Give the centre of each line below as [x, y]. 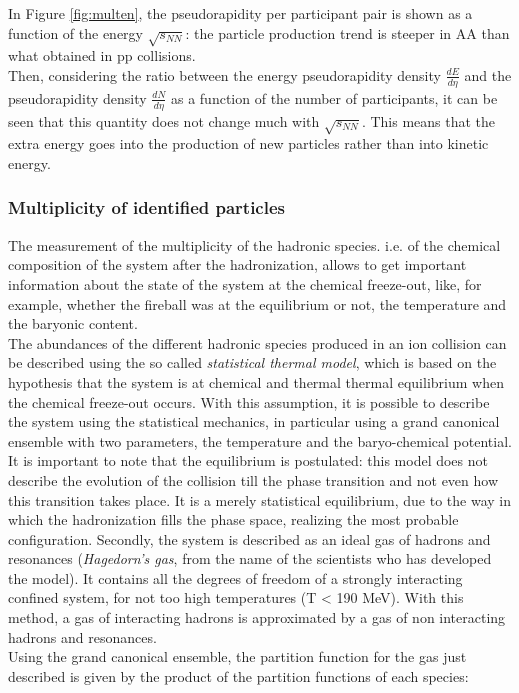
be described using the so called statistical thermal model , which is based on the [252, 362]
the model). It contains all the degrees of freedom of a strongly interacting [235, 577]
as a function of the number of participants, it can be [334, 97]
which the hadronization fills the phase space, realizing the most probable [233, 519]
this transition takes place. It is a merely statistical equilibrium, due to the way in [260, 499]
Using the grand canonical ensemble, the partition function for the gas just [237, 656]
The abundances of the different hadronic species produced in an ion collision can [257, 342]
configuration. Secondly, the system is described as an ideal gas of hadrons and [249, 538]
